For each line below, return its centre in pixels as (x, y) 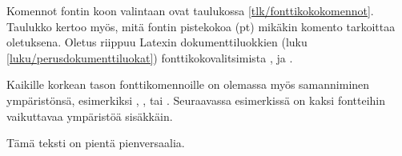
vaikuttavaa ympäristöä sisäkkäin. (90, 116)
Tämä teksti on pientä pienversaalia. (96, 143)
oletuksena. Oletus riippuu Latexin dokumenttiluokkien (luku (157, 42)
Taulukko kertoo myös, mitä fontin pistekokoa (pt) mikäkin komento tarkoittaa (201, 26)
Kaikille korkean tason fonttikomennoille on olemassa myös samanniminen (188, 84)
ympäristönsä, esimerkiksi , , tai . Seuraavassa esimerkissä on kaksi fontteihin (196, 100)
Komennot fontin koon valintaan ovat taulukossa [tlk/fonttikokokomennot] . (190, 10)
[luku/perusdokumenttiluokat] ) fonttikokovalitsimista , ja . (150, 57)
